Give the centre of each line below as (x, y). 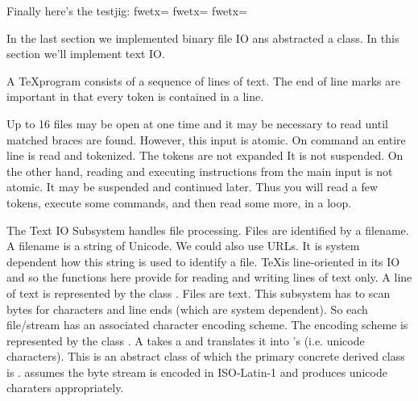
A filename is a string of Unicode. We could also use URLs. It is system (183, 246)
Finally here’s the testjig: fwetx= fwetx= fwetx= (127, 10)
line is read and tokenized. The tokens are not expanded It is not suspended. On (205, 155)
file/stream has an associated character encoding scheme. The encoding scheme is (207, 325)
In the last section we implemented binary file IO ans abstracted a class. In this (203, 38)
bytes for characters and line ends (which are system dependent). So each (187, 309)
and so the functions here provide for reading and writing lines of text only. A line (209, 277)
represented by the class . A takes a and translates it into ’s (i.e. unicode (186, 340)
